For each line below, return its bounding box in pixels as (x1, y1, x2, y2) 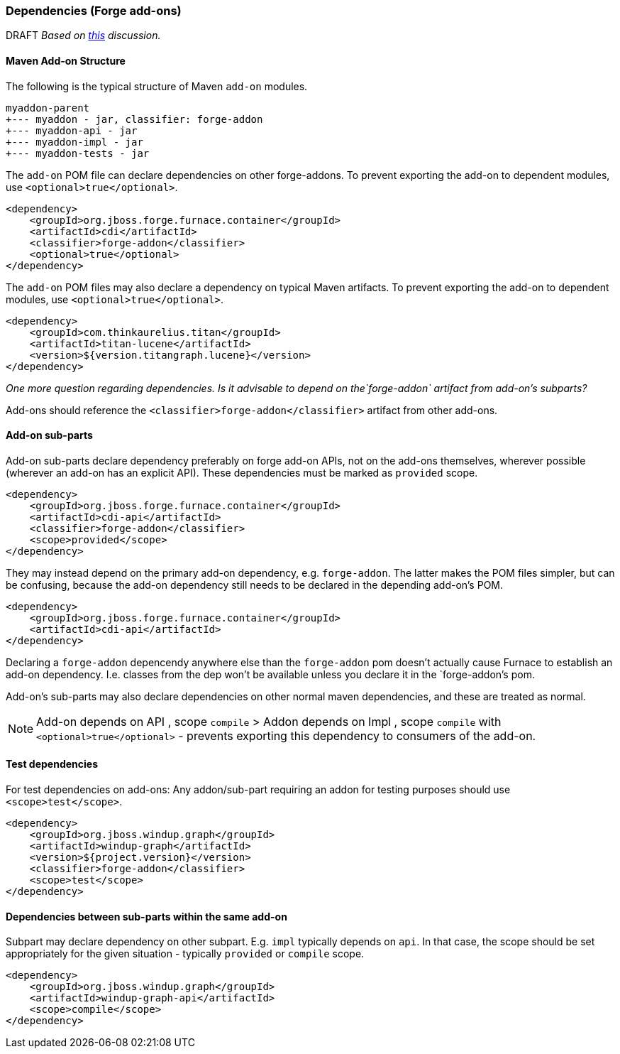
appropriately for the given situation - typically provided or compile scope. (6, 947, 365, 960)
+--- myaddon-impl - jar (6, 136, 143, 148)
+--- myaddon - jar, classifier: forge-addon (6, 113, 263, 125)
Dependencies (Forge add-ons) (6, 4, 182, 18)
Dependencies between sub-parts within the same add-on (6, 910, 287, 923)
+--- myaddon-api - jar (6, 124, 138, 136)
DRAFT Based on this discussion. (6, 29, 161, 42)
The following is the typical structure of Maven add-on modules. (6, 80, 308, 92)
